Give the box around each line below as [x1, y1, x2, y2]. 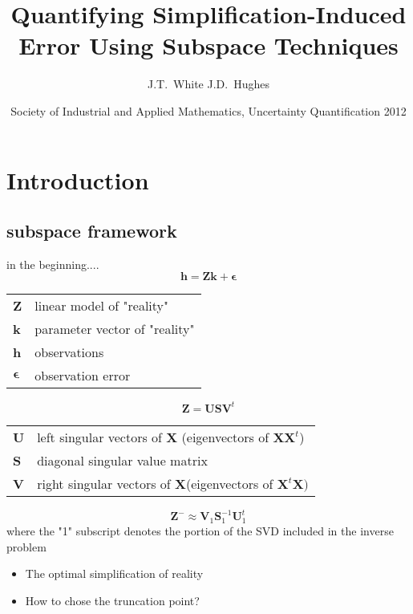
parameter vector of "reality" [34, 319, 195, 339]
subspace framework [6, 218, 177, 243]
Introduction [6, 163, 149, 196]
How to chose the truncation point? [25, 592, 200, 608]
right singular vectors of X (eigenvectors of [37, 474, 273, 493]
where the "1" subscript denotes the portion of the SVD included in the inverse [6, 522, 394, 539]
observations [34, 343, 104, 362]
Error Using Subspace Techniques [18, 29, 399, 62]
